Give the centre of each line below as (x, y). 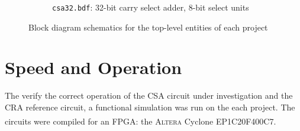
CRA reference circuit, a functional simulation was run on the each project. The (150, 107)
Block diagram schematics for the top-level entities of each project (148, 27)
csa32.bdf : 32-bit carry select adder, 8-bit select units (151, 7)
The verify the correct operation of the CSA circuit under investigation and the (149, 95)
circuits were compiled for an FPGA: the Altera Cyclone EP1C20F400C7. (141, 121)
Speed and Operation (93, 67)
